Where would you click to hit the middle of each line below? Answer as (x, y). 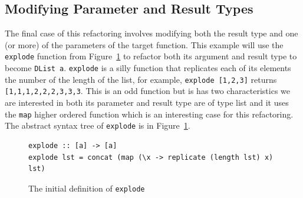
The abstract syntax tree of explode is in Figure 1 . (98, 125)
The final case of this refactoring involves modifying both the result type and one (151, 33)
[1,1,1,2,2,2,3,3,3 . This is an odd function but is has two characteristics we (148, 91)
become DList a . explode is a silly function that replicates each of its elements (148, 68)
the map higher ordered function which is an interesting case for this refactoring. (149, 114)
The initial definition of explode (87, 188)
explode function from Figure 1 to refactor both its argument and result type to (151, 56)
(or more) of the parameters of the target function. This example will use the (144, 44)
